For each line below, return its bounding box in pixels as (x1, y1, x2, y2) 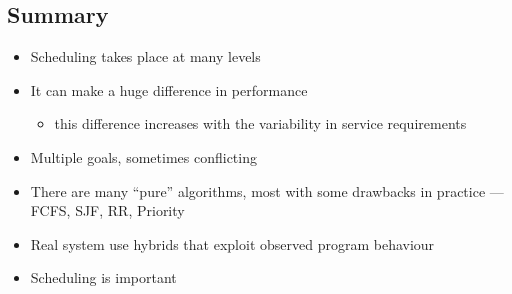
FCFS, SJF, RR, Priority (30, 200, 185, 221)
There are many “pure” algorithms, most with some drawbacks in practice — (30, 180, 504, 201)
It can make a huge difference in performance (30, 79, 308, 100)
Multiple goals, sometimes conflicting (30, 146, 257, 167)
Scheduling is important (30, 267, 177, 288)
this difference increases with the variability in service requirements (54, 113, 467, 134)
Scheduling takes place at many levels (30, 46, 261, 67)
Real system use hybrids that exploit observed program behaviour (30, 233, 435, 254)
